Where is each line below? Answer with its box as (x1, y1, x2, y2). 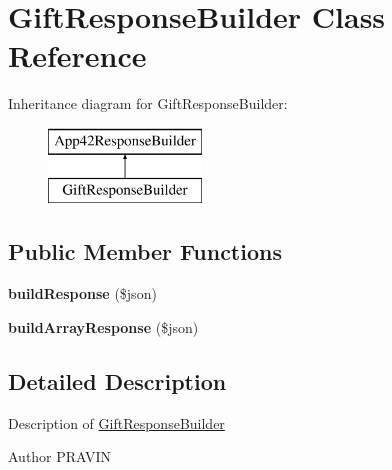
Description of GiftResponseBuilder (8, 412, 225, 433)
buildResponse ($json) (8, 283, 157, 304)
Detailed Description (8, 365, 227, 396)
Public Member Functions (8, 236, 282, 267)
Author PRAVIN (8, 446, 112, 467)
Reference (8, 35, 147, 76)
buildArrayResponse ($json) (8, 316, 199, 337)
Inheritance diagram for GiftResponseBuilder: (8, 93, 288, 114)
